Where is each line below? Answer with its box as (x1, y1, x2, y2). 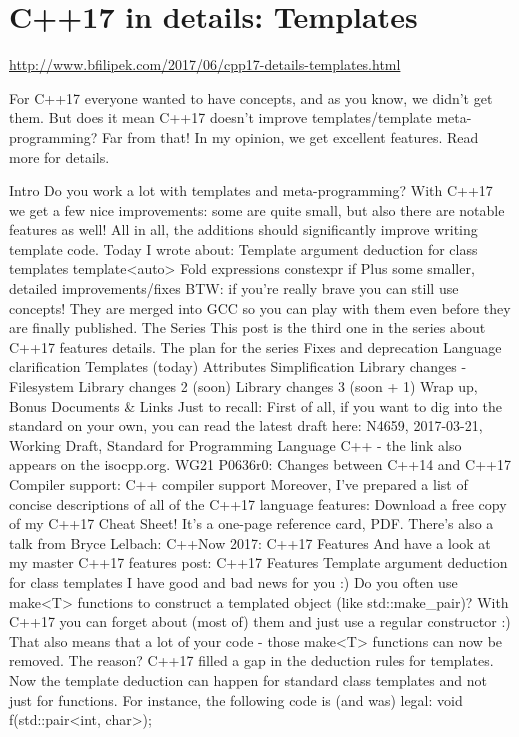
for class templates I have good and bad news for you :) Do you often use (9, 571, 458, 592)
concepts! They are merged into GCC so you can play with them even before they (9, 297, 511, 318)
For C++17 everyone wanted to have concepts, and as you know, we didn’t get (9, 87, 493, 108)
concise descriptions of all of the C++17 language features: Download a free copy (9, 493, 507, 514)
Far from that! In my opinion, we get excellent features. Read (102, 126, 479, 147)
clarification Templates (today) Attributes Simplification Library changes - (9, 356, 467, 377)
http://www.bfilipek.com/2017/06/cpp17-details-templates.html (9, 54, 401, 75)
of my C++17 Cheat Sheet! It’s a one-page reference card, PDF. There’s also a (9, 513, 494, 534)
